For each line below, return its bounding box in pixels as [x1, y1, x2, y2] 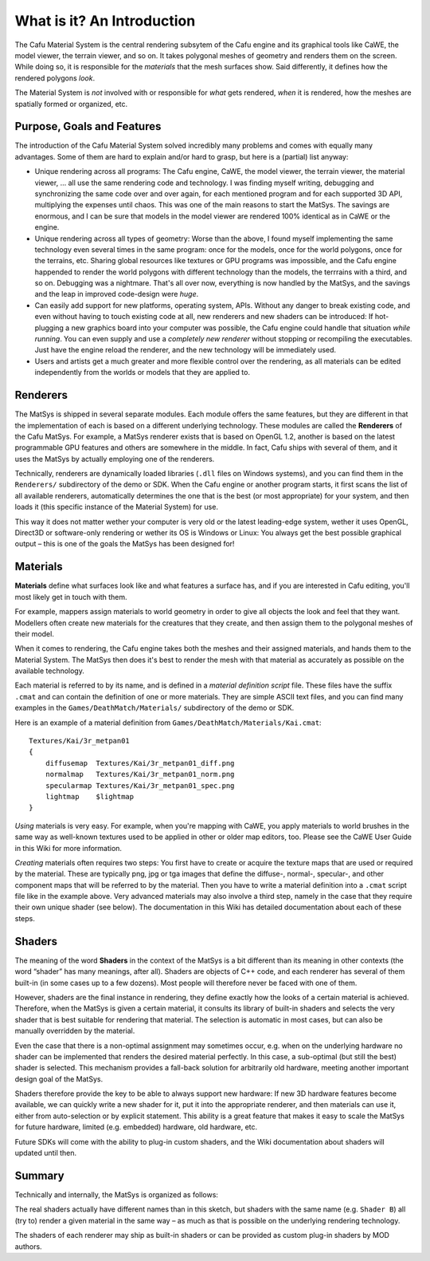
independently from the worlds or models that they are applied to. [34, 368, 251, 377]
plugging [34, 323, 64, 333]
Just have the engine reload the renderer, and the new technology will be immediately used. [34, 345, 337, 355]
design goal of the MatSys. [14, 1074, 104, 1084]
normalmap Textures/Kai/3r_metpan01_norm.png [45, 770, 235, 779]
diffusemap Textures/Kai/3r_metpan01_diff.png [45, 759, 235, 767]
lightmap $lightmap [45, 792, 135, 801]
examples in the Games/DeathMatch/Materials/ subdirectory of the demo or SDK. [14, 703, 295, 713]
